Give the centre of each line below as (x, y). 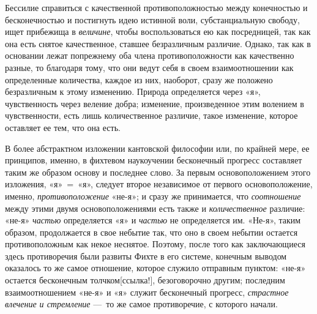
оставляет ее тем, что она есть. (63, 127)
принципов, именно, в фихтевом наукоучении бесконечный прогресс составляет (154, 160)
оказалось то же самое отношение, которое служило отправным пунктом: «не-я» (155, 268)
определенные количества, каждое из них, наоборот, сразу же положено (139, 79)
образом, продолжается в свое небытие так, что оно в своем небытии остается (151, 232)
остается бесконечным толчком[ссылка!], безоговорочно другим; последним (145, 280)
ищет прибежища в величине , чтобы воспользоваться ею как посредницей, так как (158, 32)
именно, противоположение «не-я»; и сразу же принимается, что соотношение (153, 196)
